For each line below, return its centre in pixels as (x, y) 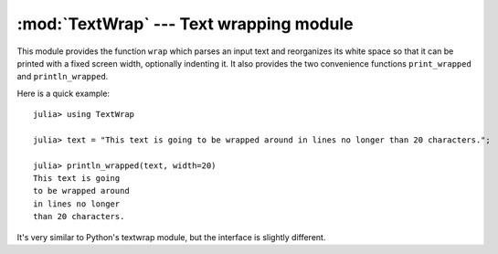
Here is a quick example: (63, 93)
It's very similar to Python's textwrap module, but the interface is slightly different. (171, 237)
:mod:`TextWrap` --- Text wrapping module (185, 24)
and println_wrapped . (63, 77)
